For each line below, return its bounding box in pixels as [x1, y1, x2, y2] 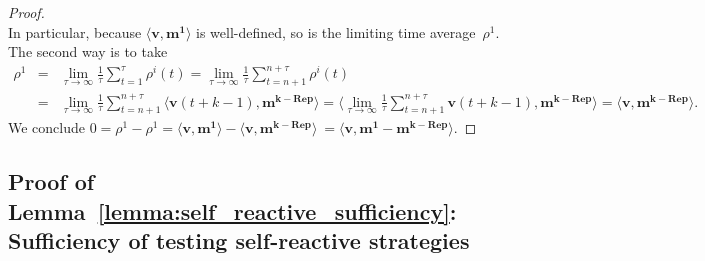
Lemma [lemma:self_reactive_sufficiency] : [8, 195, 457, 226]
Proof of [8, 166, 95, 197]
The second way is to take [8, 41, 168, 62]
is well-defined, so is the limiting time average [195, 21, 476, 42]
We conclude [8, 117, 85, 138]
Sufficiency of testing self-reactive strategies [8, 225, 470, 256]
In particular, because [8, 21, 142, 42]
